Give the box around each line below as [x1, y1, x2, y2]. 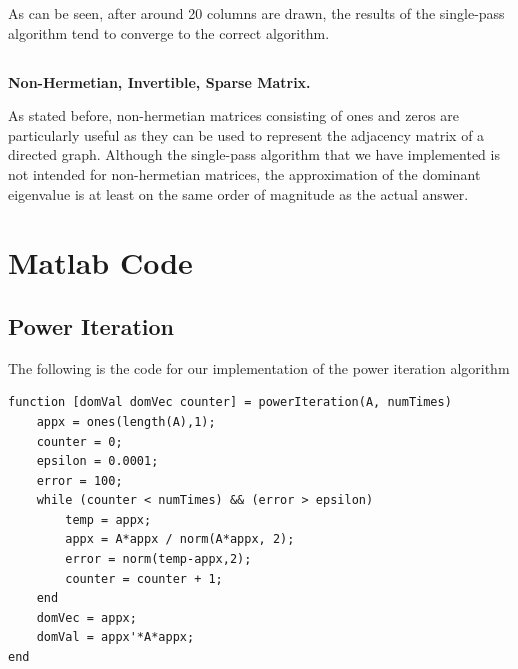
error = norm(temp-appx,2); [65, 552, 252, 567]
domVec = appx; [36, 610, 137, 625]
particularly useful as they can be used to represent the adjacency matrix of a [8, 124, 485, 145]
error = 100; [36, 473, 123, 488]
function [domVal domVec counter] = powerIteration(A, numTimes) [8, 395, 452, 410]
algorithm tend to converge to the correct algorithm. [8, 22, 330, 43]
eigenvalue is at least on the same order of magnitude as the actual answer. [8, 183, 469, 204]
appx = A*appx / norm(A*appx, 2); [65, 532, 295, 547]
